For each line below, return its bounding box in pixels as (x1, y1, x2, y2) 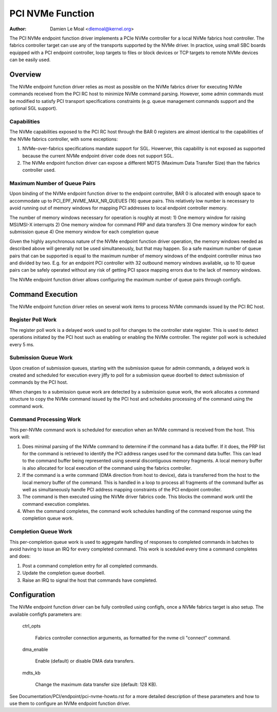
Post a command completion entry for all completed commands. (22, 562, 159, 568)
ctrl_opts (22, 623, 41, 629)
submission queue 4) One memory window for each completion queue (9, 229, 159, 235)
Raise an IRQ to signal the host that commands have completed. (22, 577, 157, 583)
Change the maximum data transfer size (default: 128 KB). (35, 682, 157, 688)
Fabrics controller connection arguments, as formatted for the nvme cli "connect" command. (35, 634, 231, 640)
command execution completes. (22, 501, 90, 507)
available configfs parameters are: (9, 611, 82, 617)
